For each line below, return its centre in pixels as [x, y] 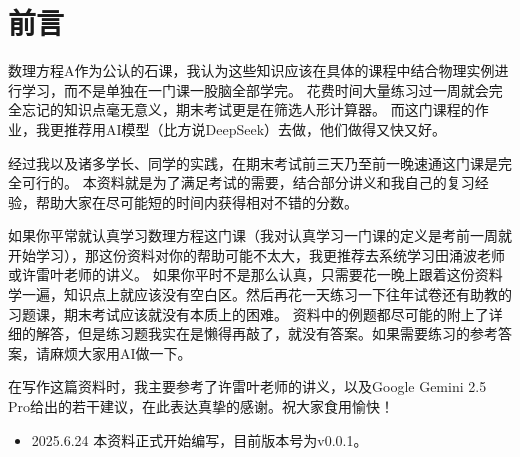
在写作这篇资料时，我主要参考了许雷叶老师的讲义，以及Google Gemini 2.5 [247, 386]
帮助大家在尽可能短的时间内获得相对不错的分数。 [196, 201]
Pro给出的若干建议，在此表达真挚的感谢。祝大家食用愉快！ [201, 406]
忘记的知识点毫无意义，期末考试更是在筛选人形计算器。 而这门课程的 [248, 109]
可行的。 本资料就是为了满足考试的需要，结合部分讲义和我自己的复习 [248, 182]
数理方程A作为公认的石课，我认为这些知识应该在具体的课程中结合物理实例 [251, 70]
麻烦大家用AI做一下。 [120, 352]
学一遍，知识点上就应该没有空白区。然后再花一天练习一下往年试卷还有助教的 [260, 294]
